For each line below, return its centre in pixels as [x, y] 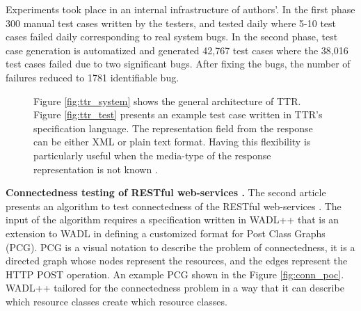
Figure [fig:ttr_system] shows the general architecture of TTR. [167, 101]
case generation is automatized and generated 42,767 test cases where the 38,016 [177, 50]
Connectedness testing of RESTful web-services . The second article [166, 192]
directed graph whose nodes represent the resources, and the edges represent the [177, 261]
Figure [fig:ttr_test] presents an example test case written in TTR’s [178, 114]
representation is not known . [96, 169]
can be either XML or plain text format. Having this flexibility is [172, 142]
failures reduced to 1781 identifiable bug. [93, 77]
